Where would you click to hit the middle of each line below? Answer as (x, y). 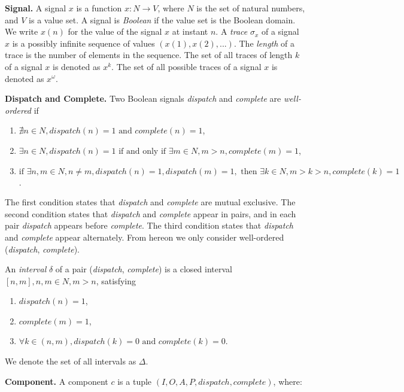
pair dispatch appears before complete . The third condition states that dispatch (149, 225)
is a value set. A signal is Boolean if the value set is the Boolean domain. (162, 19)
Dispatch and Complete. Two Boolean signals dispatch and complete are (143, 98)
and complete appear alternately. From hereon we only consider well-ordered (145, 237)
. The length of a (264, 43)
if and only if (142, 151)
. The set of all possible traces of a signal (186, 66)
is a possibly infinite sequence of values (83, 43)
